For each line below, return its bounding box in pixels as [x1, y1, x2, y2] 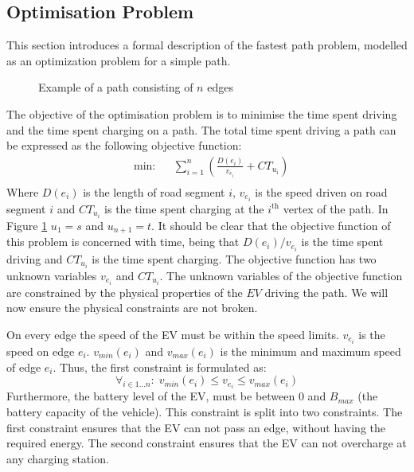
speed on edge [6, 343, 75, 360]
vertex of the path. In [283, 200, 389, 216]
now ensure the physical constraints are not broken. [6, 299, 258, 316]
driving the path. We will [264, 283, 389, 300]
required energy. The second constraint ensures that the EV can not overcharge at [6, 435, 407, 451]
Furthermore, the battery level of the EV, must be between [6, 388, 295, 404]
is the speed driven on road [255, 183, 388, 200]
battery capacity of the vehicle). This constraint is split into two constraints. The [6, 403, 403, 419]
